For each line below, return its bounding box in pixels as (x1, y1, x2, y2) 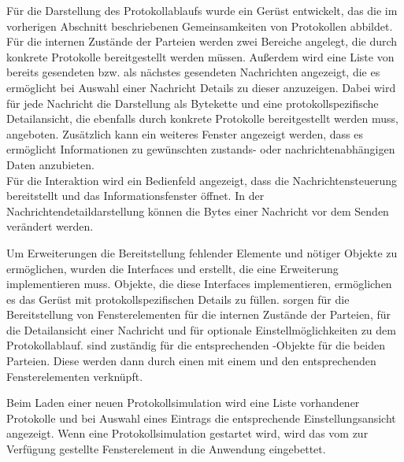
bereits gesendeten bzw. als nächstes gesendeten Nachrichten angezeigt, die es (6, 64, 380, 80)
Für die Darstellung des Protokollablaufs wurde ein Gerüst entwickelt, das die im (6, 2, 398, 18)
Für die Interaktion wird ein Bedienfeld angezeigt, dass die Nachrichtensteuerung (6, 172, 397, 188)
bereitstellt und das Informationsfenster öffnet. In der (6, 187, 265, 204)
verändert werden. (6, 218, 94, 235)
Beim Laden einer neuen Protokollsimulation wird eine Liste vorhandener (6, 394, 360, 411)
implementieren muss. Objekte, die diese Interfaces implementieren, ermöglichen (6, 275, 392, 292)
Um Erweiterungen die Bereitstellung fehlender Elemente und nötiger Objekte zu (6, 244, 398, 261)
